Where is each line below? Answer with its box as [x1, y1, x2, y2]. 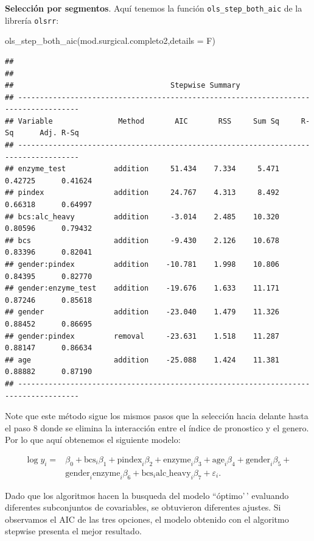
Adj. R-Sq [40, 129, 79, 138]
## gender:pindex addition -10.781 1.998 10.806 [5, 260, 280, 269]
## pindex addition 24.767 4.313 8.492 [5, 188, 280, 197]
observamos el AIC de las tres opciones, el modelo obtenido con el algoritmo [5, 512, 289, 525]
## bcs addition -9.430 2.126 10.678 [5, 236, 280, 245]
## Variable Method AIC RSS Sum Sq [5, 116, 280, 126]
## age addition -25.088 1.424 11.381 [5, 355, 280, 364]
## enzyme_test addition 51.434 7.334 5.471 [5, 164, 280, 174]
